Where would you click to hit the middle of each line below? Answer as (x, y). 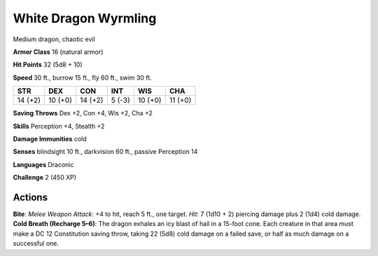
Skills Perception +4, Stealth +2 (59, 126)
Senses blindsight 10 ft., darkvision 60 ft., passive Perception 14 (105, 152)
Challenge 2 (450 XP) (45, 178)
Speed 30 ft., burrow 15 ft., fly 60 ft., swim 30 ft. (82, 78)
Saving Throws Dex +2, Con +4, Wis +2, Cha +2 (83, 113)
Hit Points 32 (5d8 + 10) (48, 65)
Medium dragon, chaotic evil (54, 39)
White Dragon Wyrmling (85, 18)
